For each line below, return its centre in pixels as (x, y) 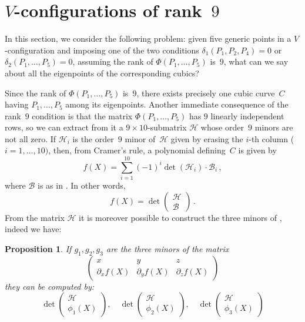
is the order (93, 138)
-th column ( (272, 138)
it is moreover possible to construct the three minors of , (180, 217)
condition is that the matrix (82, 115)
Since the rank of (36, 93)
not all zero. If (31, 138)
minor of (140, 138)
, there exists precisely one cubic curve (206, 93)
